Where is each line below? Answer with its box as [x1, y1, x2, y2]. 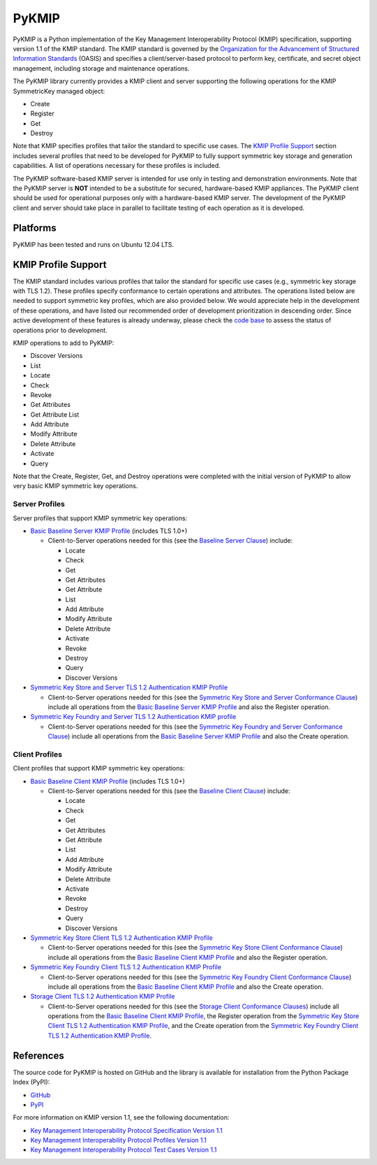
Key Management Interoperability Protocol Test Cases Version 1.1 [30, 1145, 217, 1154]
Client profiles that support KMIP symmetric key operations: [13, 764, 185, 773]
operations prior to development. [13, 326, 108, 334]
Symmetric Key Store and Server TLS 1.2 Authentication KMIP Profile [30, 683, 228, 692]
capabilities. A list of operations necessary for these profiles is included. [13, 162, 221, 170]
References [13, 1050, 64, 1062]
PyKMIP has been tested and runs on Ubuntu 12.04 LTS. [13, 240, 175, 248]
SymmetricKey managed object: [13, 87, 105, 95]
